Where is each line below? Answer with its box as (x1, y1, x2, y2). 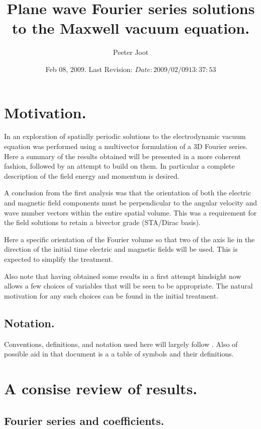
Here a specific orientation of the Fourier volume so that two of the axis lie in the (4, 234, 255, 244)
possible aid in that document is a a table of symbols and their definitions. (4, 348, 234, 359)
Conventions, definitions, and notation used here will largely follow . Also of (4, 338, 238, 349)
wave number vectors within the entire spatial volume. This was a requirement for (4, 207, 257, 218)
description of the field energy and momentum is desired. (4, 170, 180, 181)
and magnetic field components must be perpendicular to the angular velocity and (4, 197, 257, 207)
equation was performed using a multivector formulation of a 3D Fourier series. (4, 141, 248, 152)
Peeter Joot (113, 47, 149, 57)
